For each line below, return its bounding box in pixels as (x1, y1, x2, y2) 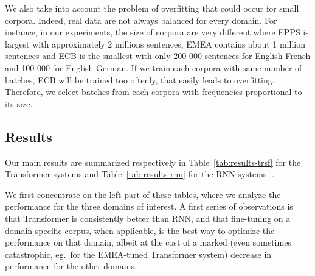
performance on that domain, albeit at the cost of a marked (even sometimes (5, 236, 291, 249)
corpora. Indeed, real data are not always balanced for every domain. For (5, 13, 277, 26)
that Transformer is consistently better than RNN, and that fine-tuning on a (5, 211, 291, 224)
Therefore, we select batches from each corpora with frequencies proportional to (5, 85, 302, 98)
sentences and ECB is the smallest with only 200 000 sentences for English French (5, 49, 311, 62)
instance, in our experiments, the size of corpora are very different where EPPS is (5, 26, 309, 38)
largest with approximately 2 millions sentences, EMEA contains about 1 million (5, 37, 305, 50)
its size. (5, 97, 33, 110)
